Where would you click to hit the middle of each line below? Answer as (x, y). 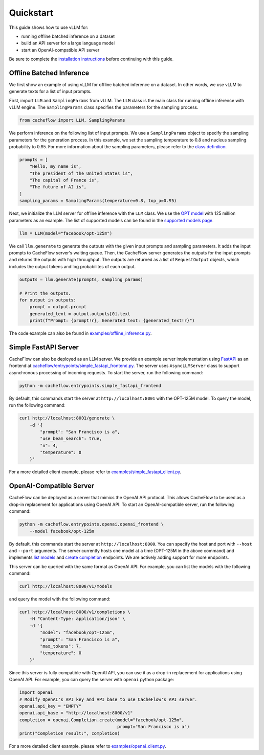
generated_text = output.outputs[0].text (80, 314)
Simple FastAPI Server (44, 347)
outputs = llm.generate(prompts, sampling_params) (81, 279)
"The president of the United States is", (81, 173)
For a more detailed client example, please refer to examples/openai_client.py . (88, 746)
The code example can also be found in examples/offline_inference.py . (80, 333)
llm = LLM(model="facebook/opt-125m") (66, 233)
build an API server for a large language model (68, 43)
